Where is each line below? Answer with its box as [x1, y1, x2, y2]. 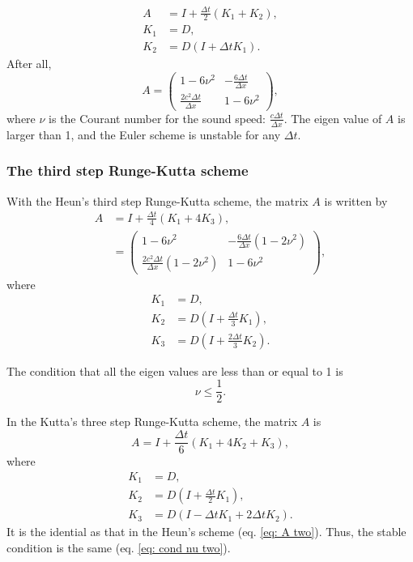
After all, [6, 54, 52, 71]
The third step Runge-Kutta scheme [6, 160, 249, 181]
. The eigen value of [283, 109, 382, 126]
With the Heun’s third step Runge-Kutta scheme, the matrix [6, 192, 309, 209]
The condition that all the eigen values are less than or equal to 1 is [6, 362, 343, 379]
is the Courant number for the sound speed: [49, 109, 266, 126]
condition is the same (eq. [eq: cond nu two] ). [6, 539, 231, 556]
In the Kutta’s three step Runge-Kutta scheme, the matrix [6, 413, 298, 430]
